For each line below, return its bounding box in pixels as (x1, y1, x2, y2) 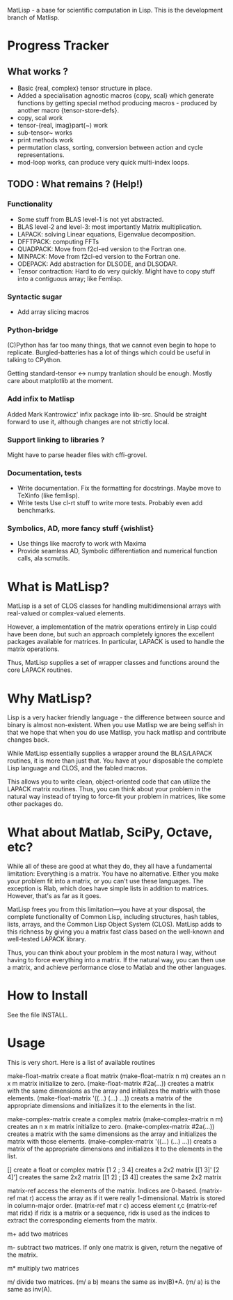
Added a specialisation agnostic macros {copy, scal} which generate (17, 91, 214, 100)
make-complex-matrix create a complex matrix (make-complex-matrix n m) (7, 1115, 224, 1123)
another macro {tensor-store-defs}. (17, 106, 120, 114)
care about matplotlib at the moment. (7, 377, 113, 385)
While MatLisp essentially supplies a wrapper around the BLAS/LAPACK (7, 749, 213, 758)
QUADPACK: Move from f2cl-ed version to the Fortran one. (17, 244, 186, 253)
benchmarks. (17, 506, 56, 515)
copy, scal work (17, 114, 63, 121)
